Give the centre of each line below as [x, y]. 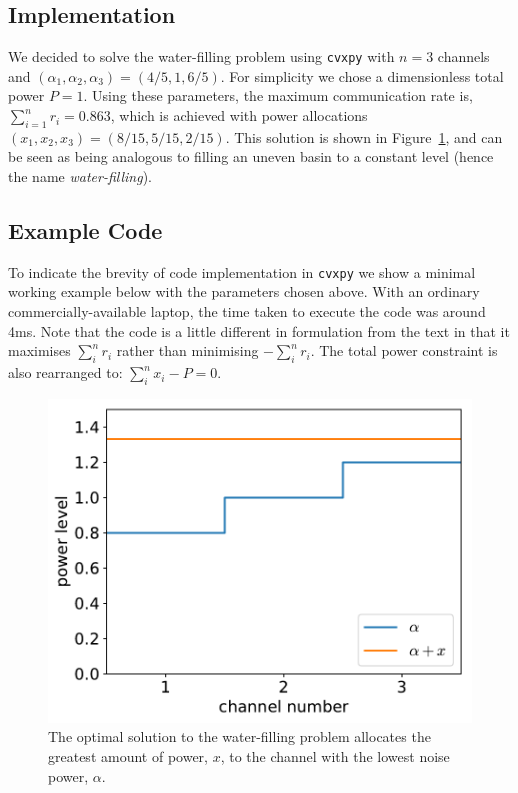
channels [463, 56]
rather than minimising [187, 350]
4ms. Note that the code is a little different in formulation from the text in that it [259, 330]
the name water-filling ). [80, 176]
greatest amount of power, [128, 756]
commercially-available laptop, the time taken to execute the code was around [247, 311]
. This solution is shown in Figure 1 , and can [364, 136]
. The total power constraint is [404, 350]
